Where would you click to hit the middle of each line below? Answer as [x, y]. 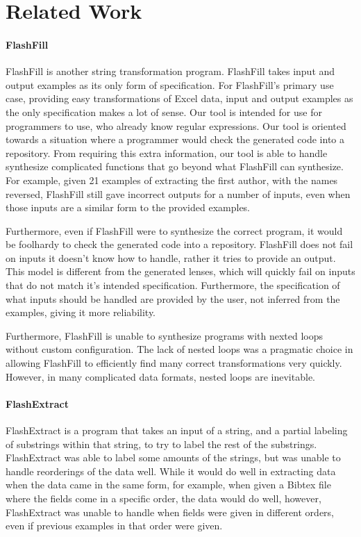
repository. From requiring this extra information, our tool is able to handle [167, 152]
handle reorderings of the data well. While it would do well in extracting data [171, 471]
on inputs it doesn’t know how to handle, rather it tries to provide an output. [171, 257]
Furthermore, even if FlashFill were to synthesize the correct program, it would [174, 230]
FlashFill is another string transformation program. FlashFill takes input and [170, 71]
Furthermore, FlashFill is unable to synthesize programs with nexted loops [165, 335]
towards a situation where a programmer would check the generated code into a [175, 139]
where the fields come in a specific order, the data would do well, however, [163, 498]
